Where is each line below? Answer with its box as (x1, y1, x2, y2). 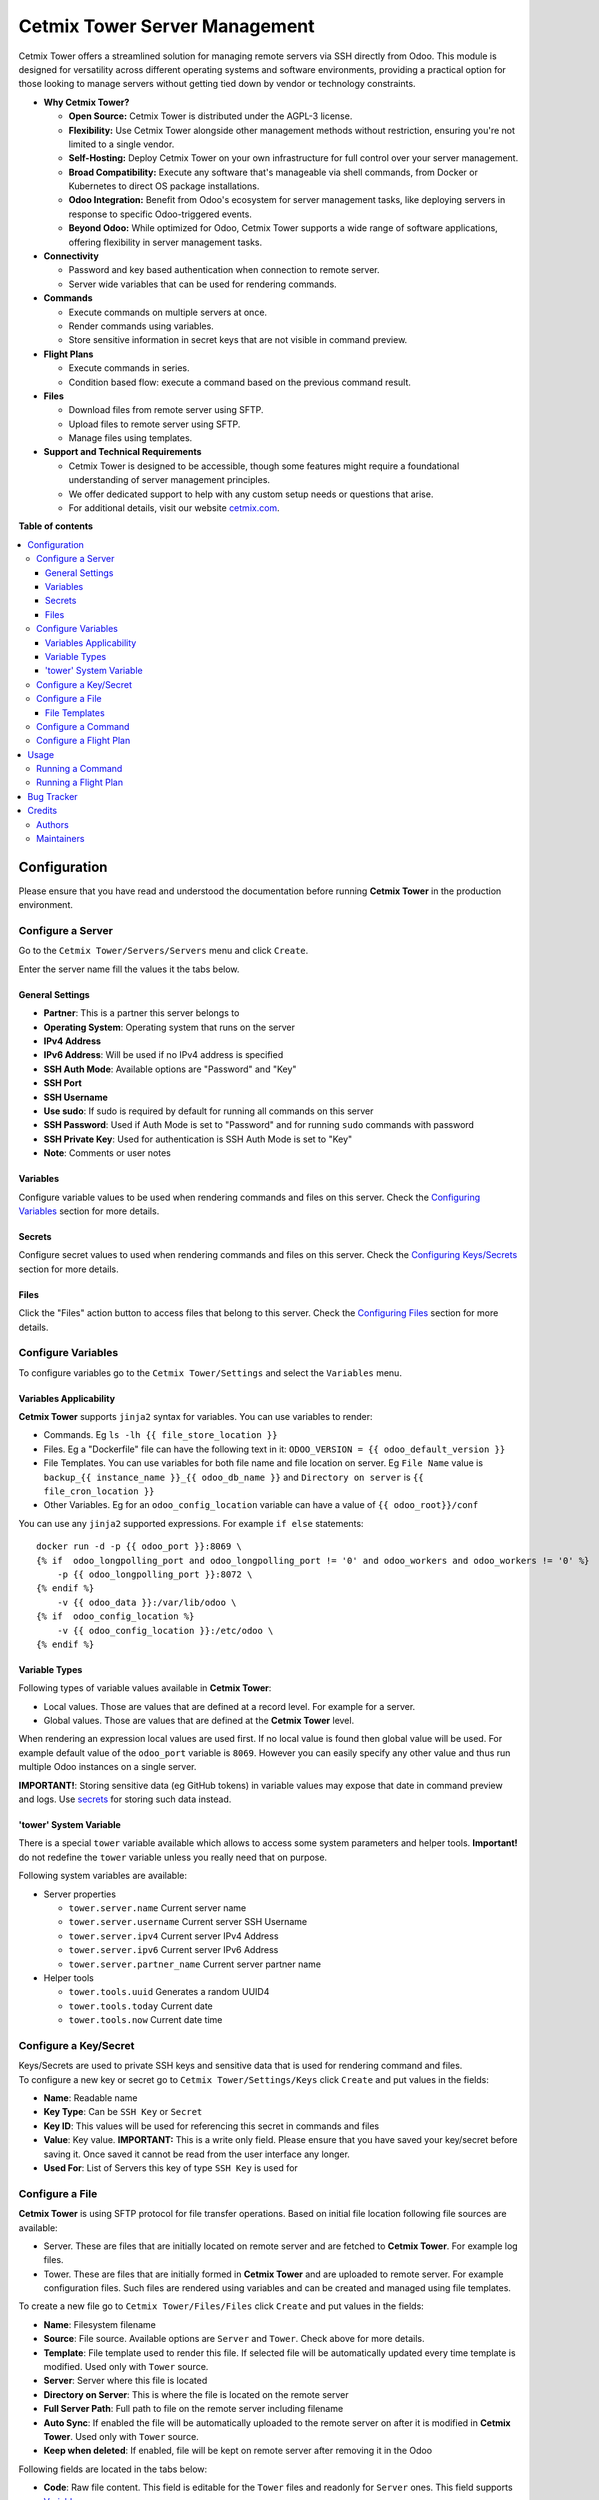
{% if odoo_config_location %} (36, 1611, 195, 1622)
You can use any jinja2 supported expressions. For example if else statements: (18, 1517, 364, 1529)
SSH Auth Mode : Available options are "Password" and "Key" (43, 1063, 297, 1075)
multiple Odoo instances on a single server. (18, 1761, 197, 1773)
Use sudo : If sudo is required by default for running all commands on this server (43, 1105, 374, 1117)
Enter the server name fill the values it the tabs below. (18, 963, 240, 975)
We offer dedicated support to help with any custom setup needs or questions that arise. (68, 488, 434, 500)
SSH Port (43, 1077, 82, 1089)
